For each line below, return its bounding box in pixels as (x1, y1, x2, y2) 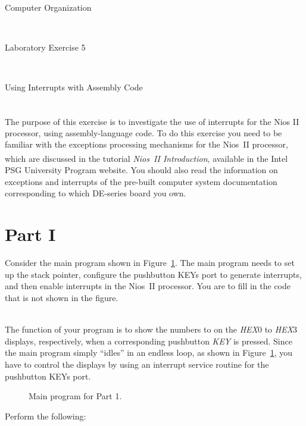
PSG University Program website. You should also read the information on (5, 164, 278, 176)
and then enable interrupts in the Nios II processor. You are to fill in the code (5, 280, 291, 292)
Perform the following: (5, 409, 86, 422)
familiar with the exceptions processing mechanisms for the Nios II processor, (5, 138, 288, 151)
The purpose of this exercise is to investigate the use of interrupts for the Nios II (5, 115, 299, 127)
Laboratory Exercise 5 (5, 41, 86, 54)
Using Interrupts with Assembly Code (5, 81, 143, 93)
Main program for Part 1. (29, 390, 122, 402)
